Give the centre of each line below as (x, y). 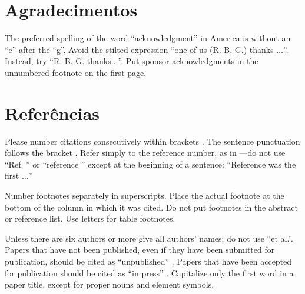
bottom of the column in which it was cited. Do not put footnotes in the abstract (151, 207)
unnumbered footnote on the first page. (76, 72)
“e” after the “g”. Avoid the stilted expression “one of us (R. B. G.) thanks (139, 49)
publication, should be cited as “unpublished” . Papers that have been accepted (148, 261)
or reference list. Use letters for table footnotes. (90, 218)
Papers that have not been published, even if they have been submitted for (140, 250)
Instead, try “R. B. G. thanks (58, 61)
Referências (52, 113)
